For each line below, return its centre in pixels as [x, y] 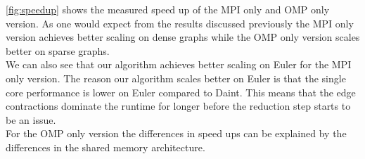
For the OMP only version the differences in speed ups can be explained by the [176, 133]
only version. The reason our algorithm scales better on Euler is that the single [176, 78]
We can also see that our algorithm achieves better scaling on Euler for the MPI [179, 64]
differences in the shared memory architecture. [105, 147]
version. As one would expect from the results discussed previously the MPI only [180, 23]
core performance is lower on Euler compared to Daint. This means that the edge [181, 92]
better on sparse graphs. [58, 50]
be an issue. [31, 119]
